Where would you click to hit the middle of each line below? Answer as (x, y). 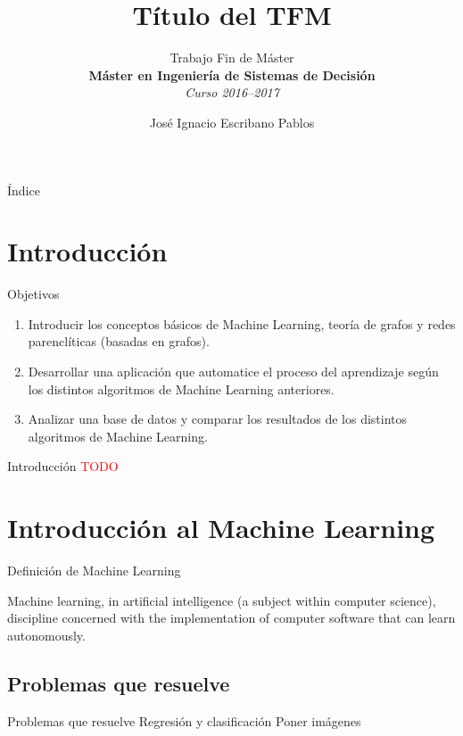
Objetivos (33, 294)
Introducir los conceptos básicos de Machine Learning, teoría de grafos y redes (242, 323)
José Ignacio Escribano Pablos (232, 122)
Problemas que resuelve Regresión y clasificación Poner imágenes (184, 720)
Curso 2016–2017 (232, 92)
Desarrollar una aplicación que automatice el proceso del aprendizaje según (233, 371)
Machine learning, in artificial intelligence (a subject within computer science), (222, 600)
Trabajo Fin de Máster (232, 58)
